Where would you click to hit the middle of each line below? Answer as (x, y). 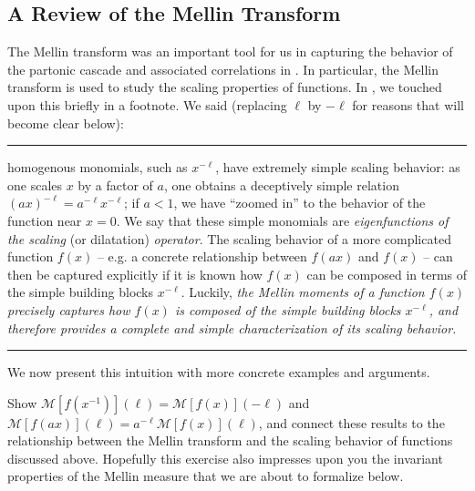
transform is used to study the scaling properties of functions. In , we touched (225, 87)
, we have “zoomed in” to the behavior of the (299, 203)
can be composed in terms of (387, 274)
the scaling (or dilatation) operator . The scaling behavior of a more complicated (229, 238)
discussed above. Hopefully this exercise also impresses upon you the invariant (225, 458)
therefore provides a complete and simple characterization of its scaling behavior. (232, 327)
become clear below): (66, 123)
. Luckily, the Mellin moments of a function (303, 292)
